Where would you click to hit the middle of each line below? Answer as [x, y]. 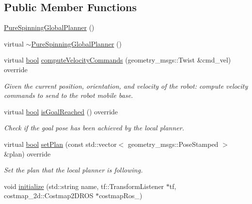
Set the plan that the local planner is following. [73, 170]
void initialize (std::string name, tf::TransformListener [84, 186]
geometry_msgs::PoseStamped [173, 144]
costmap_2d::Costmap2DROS [49, 196]
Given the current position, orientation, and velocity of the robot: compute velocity [126, 86]
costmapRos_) [121, 196]
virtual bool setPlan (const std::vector [60, 144]
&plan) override [27, 153]
